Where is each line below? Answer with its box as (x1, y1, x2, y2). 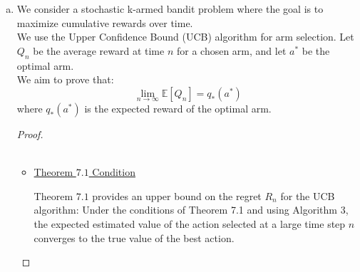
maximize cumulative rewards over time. (16, 15, 193, 30)
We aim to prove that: (16, 72, 114, 87)
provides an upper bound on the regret (92, 188, 262, 203)
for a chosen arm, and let (176, 43, 287, 58)
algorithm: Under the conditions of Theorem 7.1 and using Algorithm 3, (34, 202, 349, 217)
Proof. (16, 126, 43, 141)
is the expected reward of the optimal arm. (84, 100, 272, 115)
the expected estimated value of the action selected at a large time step (34, 216, 346, 231)
